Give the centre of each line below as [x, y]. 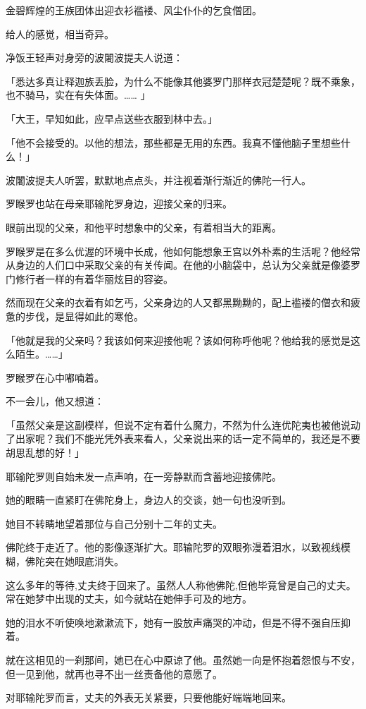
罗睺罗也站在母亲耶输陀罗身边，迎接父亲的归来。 [119, 204]
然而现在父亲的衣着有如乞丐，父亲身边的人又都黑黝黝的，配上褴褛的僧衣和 [178, 302]
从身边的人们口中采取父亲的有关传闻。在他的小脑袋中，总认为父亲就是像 [173, 265]
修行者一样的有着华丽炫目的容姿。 [94, 278]
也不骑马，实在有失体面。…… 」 [78, 95]
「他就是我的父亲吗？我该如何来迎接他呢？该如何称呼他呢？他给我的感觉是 [178, 340]
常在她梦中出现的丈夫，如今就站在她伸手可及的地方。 [129, 599]
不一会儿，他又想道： [55, 401]
